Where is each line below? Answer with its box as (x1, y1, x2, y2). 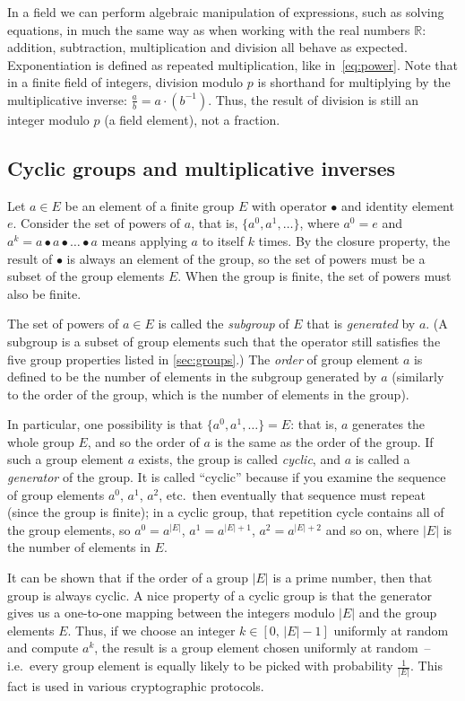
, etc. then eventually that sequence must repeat (159, 485, 426, 504)
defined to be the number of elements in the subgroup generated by (7, 367, 377, 386)
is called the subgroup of (158, 314, 289, 333)
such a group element (7, 450, 124, 469)
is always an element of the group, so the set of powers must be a (66, 249, 426, 267)
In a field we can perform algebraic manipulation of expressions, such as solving (7, 3, 444, 21)
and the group (358, 603, 437, 622)
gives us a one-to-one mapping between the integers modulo (7, 603, 335, 622)
